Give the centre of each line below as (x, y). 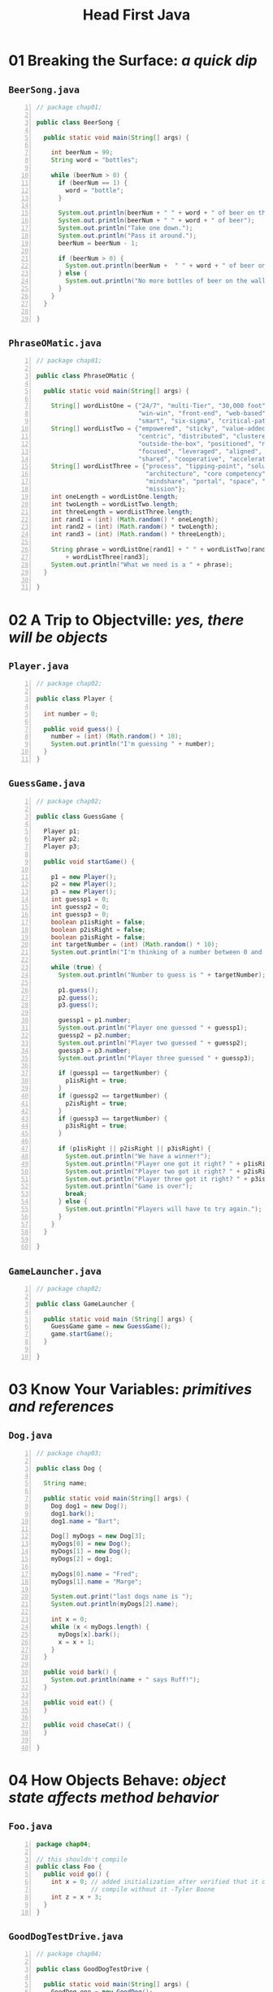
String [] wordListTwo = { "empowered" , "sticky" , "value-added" (160, 429)
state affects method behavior (114, 1798)
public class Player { (75, 699)
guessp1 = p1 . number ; (95, 1020)
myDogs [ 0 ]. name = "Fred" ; (95, 1574)
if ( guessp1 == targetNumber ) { (113, 1073)
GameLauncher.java (55, 1271)
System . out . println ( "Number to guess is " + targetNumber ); (162, 975)
